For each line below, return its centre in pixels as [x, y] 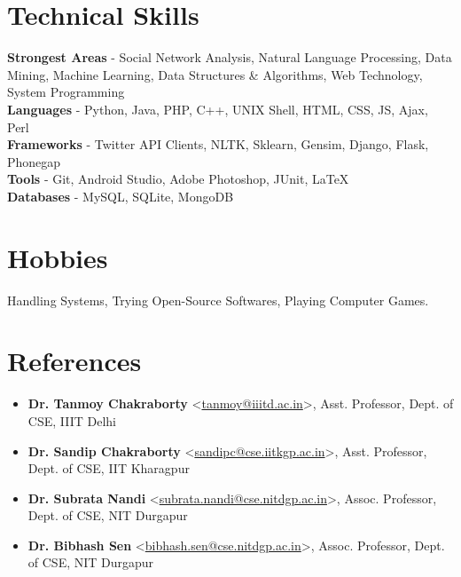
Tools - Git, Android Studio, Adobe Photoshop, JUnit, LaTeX [178, 179]
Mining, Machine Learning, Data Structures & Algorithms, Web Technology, [215, 74]
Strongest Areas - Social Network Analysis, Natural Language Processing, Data [230, 57]
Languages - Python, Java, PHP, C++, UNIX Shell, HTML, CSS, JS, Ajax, [218, 109]
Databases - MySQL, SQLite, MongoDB [121, 196]
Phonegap [34, 161]
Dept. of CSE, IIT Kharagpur [109, 468]
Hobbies [58, 257]
